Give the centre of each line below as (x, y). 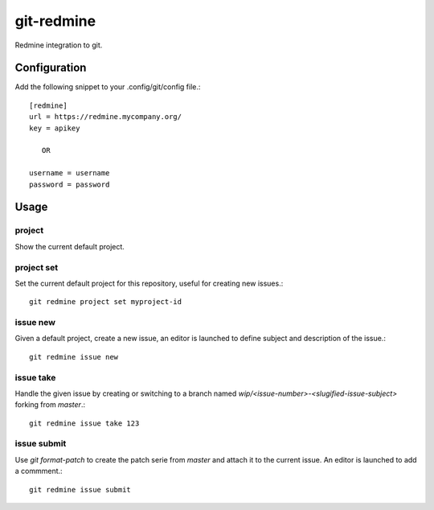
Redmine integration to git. (59, 45)
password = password (70, 184)
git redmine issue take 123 (84, 423)
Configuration (51, 68)
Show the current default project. (70, 246)
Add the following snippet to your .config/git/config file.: (108, 87)
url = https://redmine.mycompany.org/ (106, 117)
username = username (70, 173)
